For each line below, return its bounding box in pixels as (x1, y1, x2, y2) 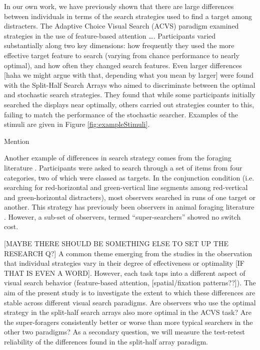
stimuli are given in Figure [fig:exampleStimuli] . (4, 119, 150, 129)
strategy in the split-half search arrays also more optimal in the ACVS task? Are (4, 307, 251, 317)
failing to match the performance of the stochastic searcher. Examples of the (4, 109, 238, 119)
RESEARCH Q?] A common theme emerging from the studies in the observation (4, 248, 252, 258)
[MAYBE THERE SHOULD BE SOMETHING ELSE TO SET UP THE (4, 238, 228, 249)
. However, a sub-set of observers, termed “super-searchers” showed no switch (4, 211, 241, 222)
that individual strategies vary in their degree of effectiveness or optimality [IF (4, 258, 244, 268)
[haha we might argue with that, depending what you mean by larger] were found (4, 70, 254, 80)
